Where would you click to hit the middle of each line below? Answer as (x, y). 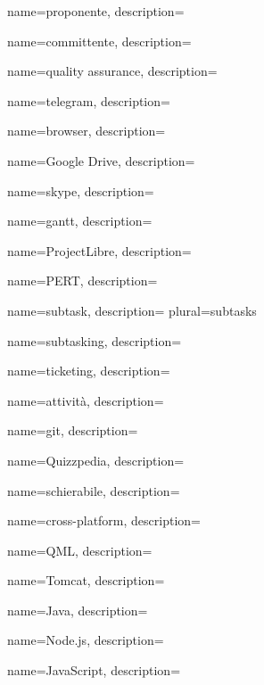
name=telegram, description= (89, 100)
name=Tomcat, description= (86, 580)
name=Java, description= (78, 610)
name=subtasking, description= (95, 340)
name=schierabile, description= (94, 490)
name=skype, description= (81, 190)
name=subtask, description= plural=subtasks (132, 310)
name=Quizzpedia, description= (96, 460)
